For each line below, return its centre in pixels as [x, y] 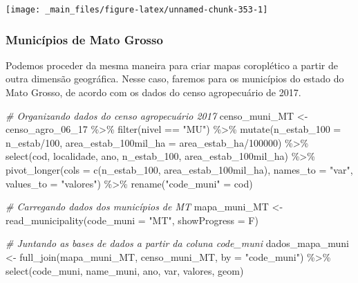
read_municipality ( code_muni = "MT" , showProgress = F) [132, 220]
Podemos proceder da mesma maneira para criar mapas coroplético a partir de [172, 65]
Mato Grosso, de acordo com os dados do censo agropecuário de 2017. [153, 92]
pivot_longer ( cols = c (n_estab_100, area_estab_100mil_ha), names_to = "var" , [179, 170]
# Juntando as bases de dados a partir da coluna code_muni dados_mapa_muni [177, 243]
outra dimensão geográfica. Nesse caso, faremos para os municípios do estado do [175, 79]
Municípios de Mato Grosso [84, 39]
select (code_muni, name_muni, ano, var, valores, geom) [125, 270]
